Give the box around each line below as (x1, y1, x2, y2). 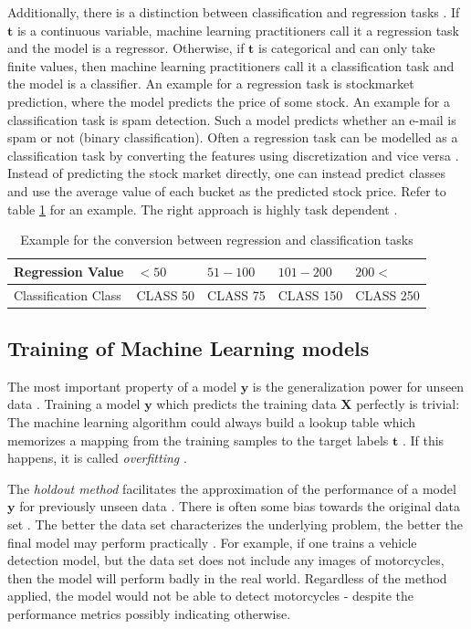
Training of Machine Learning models (7, 334, 370, 362)
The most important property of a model (7, 376, 237, 395)
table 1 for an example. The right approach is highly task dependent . (7, 199, 398, 218)
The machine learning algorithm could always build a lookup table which (7, 413, 416, 432)
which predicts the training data (156, 394, 337, 414)
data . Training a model (7, 394, 141, 414)
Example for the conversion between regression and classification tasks (20, 230, 413, 249)
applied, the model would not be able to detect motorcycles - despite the (7, 586, 414, 605)
